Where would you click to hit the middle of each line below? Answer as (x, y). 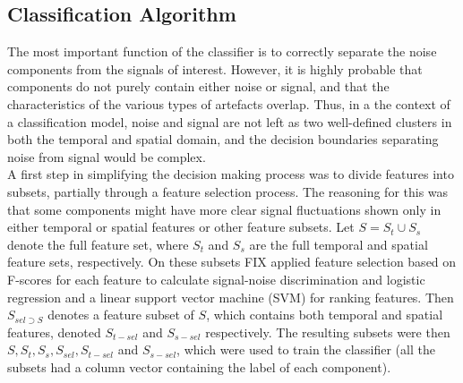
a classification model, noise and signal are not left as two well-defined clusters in (230, 121)
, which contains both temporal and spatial (325, 315)
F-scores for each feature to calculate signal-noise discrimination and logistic (216, 279)
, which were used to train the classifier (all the (306, 349)
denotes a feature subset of (121, 315)
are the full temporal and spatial (339, 244)
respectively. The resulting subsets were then (328, 332)
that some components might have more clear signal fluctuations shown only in (224, 209)
